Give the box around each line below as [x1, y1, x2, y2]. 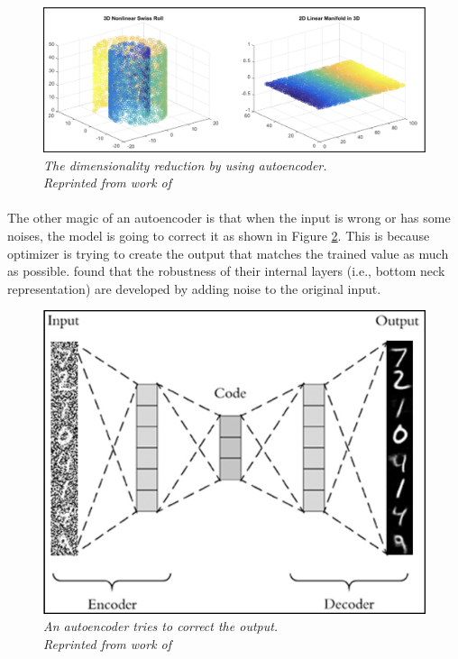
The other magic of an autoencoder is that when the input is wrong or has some [7, 208, 451, 227]
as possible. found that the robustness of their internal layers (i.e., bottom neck [7, 261, 445, 280]
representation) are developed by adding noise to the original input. [7, 279, 381, 297]
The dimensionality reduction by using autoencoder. [43, 155, 327, 174]
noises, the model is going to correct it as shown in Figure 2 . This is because [7, 226, 430, 245]
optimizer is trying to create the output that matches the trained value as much [7, 243, 449, 262]
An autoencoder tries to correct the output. [43, 617, 279, 636]
